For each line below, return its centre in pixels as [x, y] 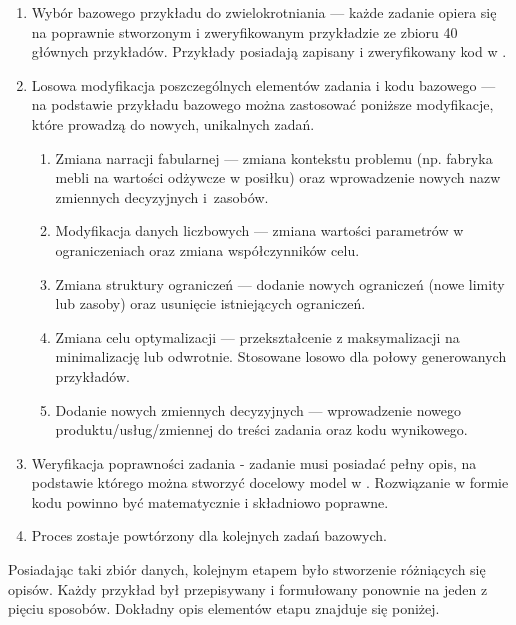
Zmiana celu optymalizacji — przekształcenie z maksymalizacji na [257, 336]
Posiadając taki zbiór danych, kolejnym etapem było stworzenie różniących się [247, 569]
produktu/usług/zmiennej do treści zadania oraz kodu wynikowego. [261, 429]
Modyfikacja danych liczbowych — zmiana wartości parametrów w [259, 230]
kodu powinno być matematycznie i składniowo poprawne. [210, 501]
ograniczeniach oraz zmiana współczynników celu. [207, 249]
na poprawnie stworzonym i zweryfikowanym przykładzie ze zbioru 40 [244, 31]
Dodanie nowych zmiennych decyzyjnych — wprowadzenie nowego [258, 409]
